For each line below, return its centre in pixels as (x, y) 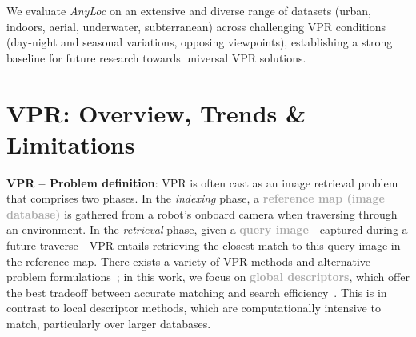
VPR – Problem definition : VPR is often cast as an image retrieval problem (202, 182)
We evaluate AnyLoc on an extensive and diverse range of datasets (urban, (189, 10)
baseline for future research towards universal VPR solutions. (156, 57)
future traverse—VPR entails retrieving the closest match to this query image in (204, 245)
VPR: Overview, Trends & (156, 112)
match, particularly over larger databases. (109, 324)
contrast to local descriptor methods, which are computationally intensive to (194, 308)
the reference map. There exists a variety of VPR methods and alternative (188, 261)
